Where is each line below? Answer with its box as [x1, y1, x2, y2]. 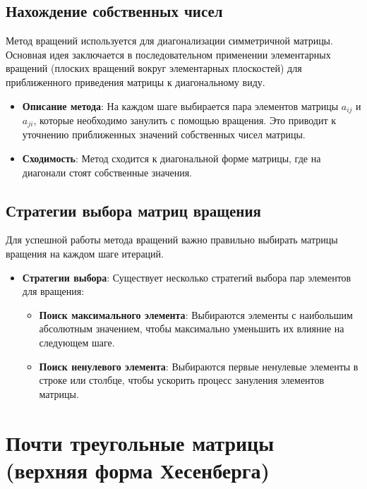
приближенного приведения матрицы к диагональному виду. [6, 74, 265, 89]
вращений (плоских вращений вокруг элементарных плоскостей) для [6, 61, 302, 76]
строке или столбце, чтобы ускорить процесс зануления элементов [39, 373, 325, 387]
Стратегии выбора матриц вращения [6, 199, 261, 221]
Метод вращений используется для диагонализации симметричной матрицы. [6, 33, 333, 48]
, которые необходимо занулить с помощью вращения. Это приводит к [33, 113, 337, 128]
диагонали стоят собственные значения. [22, 164, 193, 179]
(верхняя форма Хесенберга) [6, 455, 270, 484]
